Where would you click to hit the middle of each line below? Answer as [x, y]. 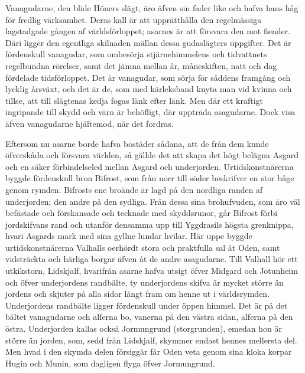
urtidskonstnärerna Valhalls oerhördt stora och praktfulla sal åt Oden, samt [143, 247]
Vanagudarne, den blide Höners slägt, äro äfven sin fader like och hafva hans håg [152, 8]
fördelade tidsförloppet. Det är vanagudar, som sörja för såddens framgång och [148, 77]
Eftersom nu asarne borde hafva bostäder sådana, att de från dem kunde [137, 143]
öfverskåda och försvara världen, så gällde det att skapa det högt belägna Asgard [152, 155]
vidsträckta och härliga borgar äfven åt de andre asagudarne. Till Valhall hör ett [152, 259]
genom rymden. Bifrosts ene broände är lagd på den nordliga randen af [134, 189]
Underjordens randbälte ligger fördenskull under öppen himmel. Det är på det [147, 305]
